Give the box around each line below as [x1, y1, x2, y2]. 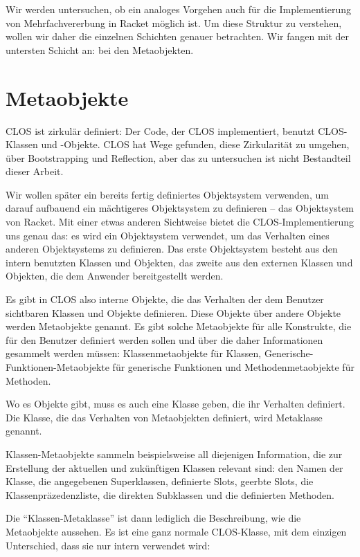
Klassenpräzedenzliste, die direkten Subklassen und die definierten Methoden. [6, 487, 334, 502]
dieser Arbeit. [6, 164, 64, 179]
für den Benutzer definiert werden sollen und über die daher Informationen [6, 332, 323, 347]
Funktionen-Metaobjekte [6, 360, 109, 374]
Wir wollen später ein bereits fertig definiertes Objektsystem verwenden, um [6, 187, 329, 201]
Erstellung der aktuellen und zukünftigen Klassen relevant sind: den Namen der [6, 460, 343, 475]
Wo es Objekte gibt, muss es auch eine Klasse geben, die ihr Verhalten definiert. [6, 396, 345, 411]
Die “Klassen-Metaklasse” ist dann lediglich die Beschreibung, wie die [6, 511, 301, 525]
